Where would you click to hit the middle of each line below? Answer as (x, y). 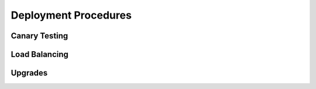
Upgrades (29, 73)
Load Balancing (39, 54)
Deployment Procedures (71, 15)
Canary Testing (39, 36)
